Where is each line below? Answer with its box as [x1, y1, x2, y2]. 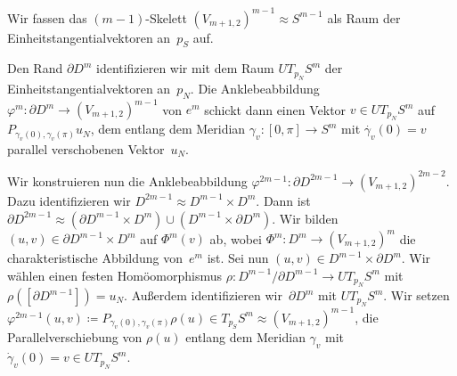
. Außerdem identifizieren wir [124, 286, 282, 304]
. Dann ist [256, 191, 311, 209]
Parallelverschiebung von [7, 328, 143, 347]
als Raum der [327, 8, 401, 27]
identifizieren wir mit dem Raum [95, 59, 274, 78]
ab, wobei [209, 229, 262, 247]
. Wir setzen [383, 286, 450, 304]
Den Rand [7, 59, 63, 78]
